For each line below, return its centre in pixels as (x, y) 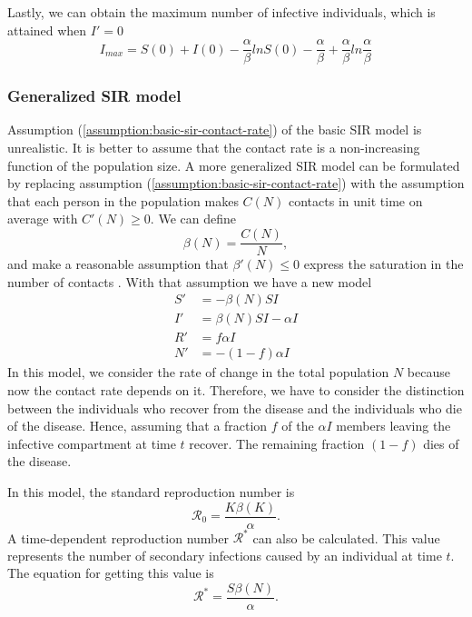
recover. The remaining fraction (277, 443)
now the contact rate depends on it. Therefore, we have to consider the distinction (236, 390)
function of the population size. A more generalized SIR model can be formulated (234, 165)
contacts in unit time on (355, 200)
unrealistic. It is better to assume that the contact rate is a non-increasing (214, 148)
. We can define (193, 219)
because (428, 372)
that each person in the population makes (123, 200)
